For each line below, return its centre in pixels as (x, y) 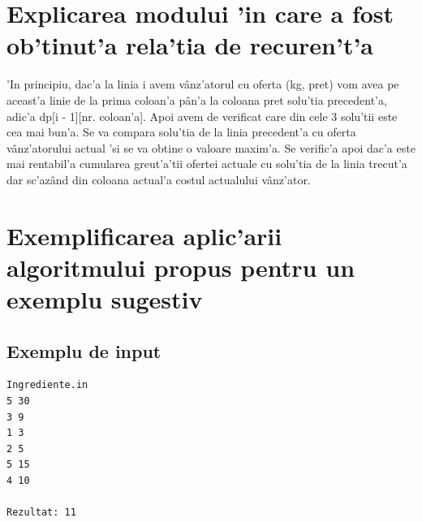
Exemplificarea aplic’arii (144, 235)
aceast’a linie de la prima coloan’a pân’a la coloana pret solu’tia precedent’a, (197, 99)
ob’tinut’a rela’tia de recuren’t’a (190, 45)
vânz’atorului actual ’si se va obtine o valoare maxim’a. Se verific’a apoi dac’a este (211, 147)
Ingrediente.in (47, 385)
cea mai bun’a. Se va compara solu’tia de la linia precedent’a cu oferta (181, 132)
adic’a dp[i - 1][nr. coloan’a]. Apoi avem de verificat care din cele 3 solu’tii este (202, 116)
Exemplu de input (84, 350)
